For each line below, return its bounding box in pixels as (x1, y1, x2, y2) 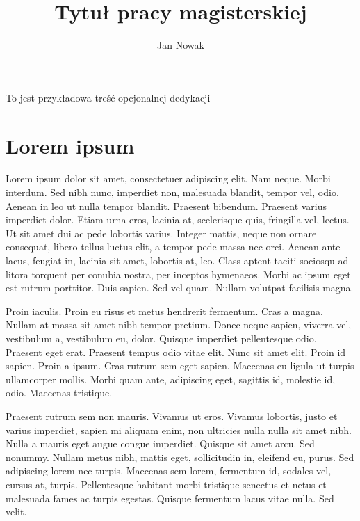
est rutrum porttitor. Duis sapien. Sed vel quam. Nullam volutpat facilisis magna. (6, 280, 354, 295)
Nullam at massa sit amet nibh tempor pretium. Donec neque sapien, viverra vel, (6, 317, 352, 332)
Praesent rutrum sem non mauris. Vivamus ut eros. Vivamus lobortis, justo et (6, 408, 338, 423)
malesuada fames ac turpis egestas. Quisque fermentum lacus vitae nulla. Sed (6, 490, 334, 505)
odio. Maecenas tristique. (6, 385, 113, 400)
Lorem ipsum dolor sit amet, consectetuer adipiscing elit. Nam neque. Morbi (6, 171, 331, 186)
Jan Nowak (157, 38, 204, 52)
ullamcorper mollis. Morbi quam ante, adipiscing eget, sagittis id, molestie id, (6, 371, 336, 386)
